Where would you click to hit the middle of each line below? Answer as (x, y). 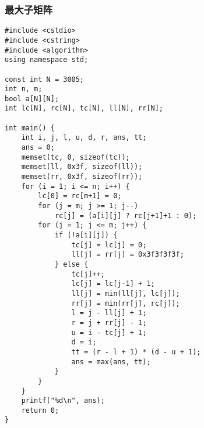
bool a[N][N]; (32, 99)
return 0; (40, 410)
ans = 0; (38, 148)
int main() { (30, 128)
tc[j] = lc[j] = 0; (109, 245)
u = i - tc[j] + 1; (109, 332)
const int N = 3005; (45, 79)
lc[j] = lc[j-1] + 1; (113, 284)
